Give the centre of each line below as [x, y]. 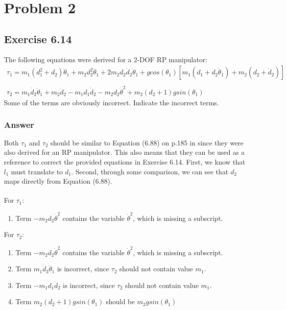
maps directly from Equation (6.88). [58, 181]
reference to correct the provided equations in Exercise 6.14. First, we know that [125, 161]
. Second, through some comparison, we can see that [150, 171]
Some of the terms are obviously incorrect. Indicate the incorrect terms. [111, 102]
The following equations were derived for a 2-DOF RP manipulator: [106, 59]
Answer [19, 124]
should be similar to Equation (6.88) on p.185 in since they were [147, 142]
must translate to [37, 171]
